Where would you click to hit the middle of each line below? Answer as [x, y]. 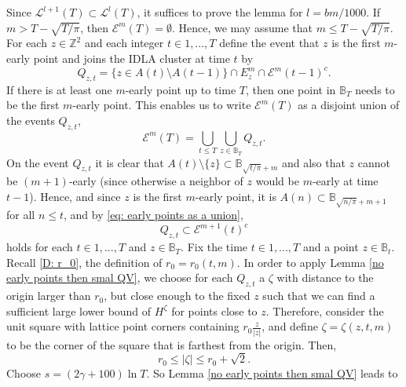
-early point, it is [236, 196]
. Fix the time [214, 247]
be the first [33, 105]
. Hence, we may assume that [242, 27]
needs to [375, 89]
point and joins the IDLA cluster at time [132, 58]
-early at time [345, 181]
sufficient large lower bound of [79, 310]
